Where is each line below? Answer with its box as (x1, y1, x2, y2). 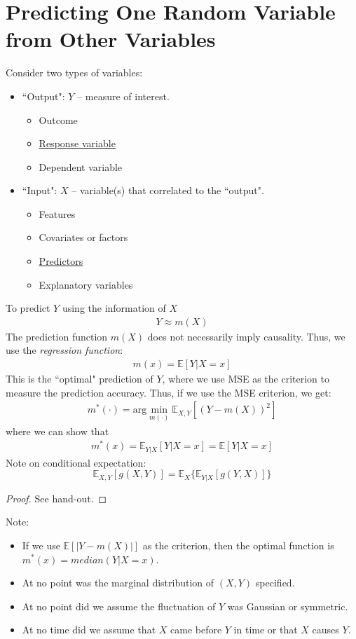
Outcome (39, 112, 78, 127)
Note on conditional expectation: (6, 455, 146, 469)
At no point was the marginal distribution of (22, 575, 214, 590)
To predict (6, 301, 50, 315)
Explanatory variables (39, 277, 133, 291)
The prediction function (6, 329, 108, 343)
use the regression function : (6, 343, 123, 357)
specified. (255, 575, 295, 590)
